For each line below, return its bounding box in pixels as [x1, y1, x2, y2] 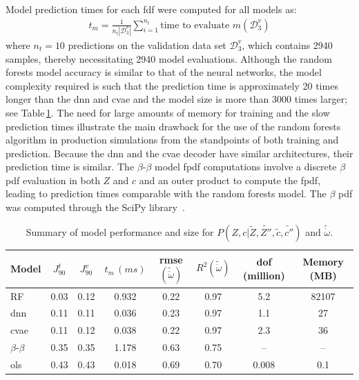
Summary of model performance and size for [26, 224, 214, 239]
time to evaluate [160, 20, 230, 30]
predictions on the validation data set [68, 37, 226, 52]
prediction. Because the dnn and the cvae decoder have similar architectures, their [6, 146, 353, 160]
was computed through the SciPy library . [6, 200, 185, 214]
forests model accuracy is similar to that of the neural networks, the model [6, 65, 322, 79]
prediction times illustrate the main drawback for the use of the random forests [6, 119, 341, 133]
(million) [243, 268, 285, 282]
